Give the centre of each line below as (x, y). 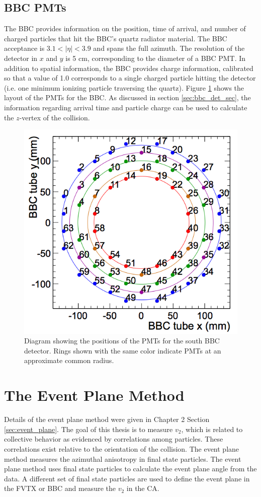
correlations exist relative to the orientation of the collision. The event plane (122, 448)
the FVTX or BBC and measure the (60, 488)
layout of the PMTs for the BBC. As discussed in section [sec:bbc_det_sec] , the (127, 97)
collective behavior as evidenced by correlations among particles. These (114, 439)
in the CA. (143, 488)
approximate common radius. (69, 360)
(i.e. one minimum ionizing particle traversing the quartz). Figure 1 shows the (124, 87)
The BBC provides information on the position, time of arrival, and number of (125, 28)
